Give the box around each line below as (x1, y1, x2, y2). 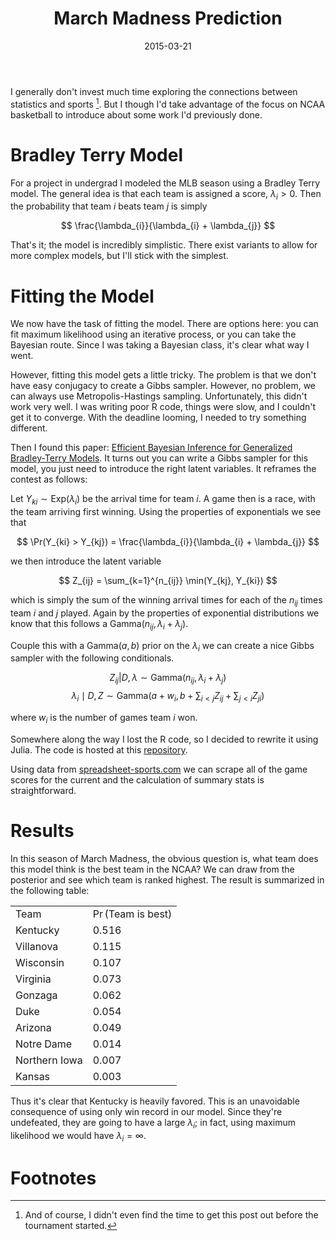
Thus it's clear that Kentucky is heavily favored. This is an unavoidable (10, 1095, 300, 1107)
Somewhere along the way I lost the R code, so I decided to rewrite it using (10, 733, 319, 745)
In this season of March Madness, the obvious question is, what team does (10, 852, 319, 864)
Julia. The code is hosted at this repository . (10, 743, 188, 756)
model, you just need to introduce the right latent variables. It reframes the (10, 463, 317, 475)
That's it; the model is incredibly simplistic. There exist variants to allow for (10, 239, 318, 251)
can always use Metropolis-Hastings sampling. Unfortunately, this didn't (10, 390, 308, 402)
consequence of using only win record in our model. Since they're (10, 1105, 283, 1117)
